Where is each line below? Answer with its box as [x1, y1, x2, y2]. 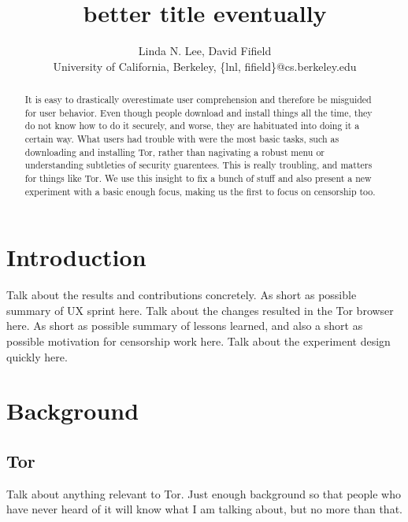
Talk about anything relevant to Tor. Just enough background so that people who [6, 485, 402, 502]
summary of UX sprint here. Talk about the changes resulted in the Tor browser [6, 302, 394, 318]
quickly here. [6, 348, 68, 365]
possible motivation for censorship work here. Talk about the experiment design [6, 333, 391, 350]
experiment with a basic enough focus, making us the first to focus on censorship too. [24, 184, 376, 198]
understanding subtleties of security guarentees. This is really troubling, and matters [24, 158, 373, 172]
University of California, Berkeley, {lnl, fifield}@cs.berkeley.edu [53, 57, 357, 74]
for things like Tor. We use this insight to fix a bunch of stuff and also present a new [24, 172, 372, 185]
